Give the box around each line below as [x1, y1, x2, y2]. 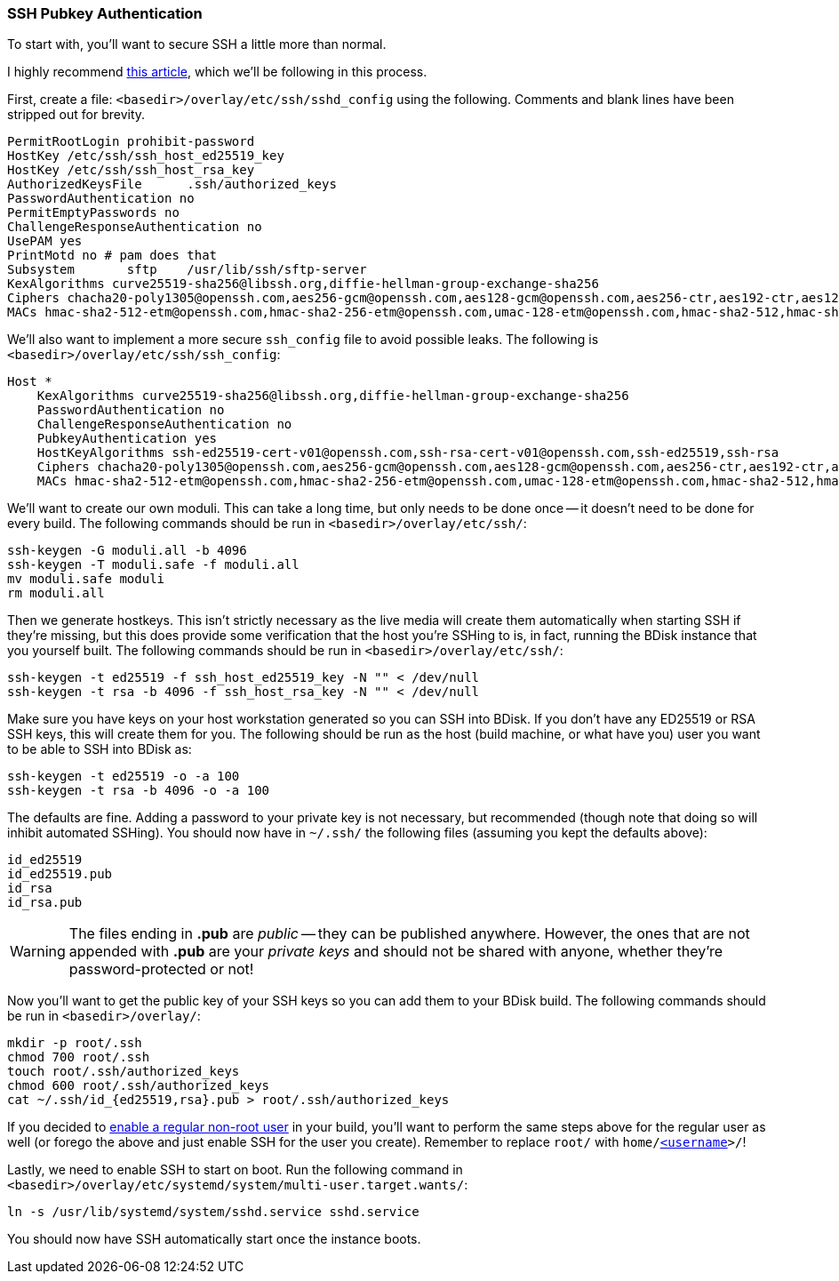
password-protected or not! [68, 960, 254, 979]
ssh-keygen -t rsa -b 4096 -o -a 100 [7, 783, 270, 798]
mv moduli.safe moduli [7, 572, 165, 587]
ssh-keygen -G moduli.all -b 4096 [7, 543, 247, 558]
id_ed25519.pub [7, 867, 113, 882]
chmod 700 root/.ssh [7, 1050, 150, 1065]
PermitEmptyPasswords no [7, 205, 180, 220]
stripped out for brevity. [7, 107, 146, 123]
